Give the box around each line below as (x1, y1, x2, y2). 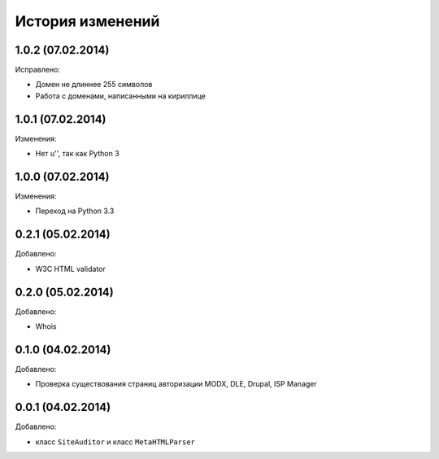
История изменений (15, 12, 160, 30)
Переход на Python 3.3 (35, 206, 115, 216)
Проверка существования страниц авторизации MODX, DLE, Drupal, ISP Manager (35, 379, 317, 389)
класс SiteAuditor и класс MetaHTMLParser (35, 436, 195, 447)
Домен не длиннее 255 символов (35, 80, 153, 90)
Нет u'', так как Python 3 (35, 149, 120, 159)
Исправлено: (15, 65, 61, 75)
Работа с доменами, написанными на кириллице (35, 90, 206, 101)
